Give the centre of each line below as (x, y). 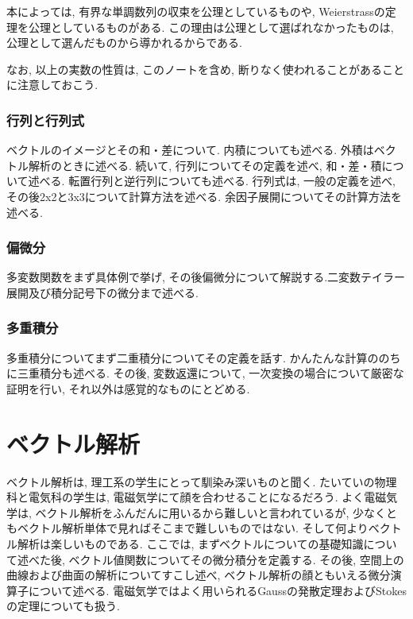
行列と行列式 (46, 120)
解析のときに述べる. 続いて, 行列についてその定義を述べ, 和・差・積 (205, 165)
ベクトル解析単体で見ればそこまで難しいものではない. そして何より (193, 528)
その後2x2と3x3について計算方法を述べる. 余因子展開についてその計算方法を (205, 196)
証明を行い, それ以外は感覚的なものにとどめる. (128, 388)
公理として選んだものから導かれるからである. (124, 43)
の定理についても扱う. (63, 606)
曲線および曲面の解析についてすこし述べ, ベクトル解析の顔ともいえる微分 (199, 575)
